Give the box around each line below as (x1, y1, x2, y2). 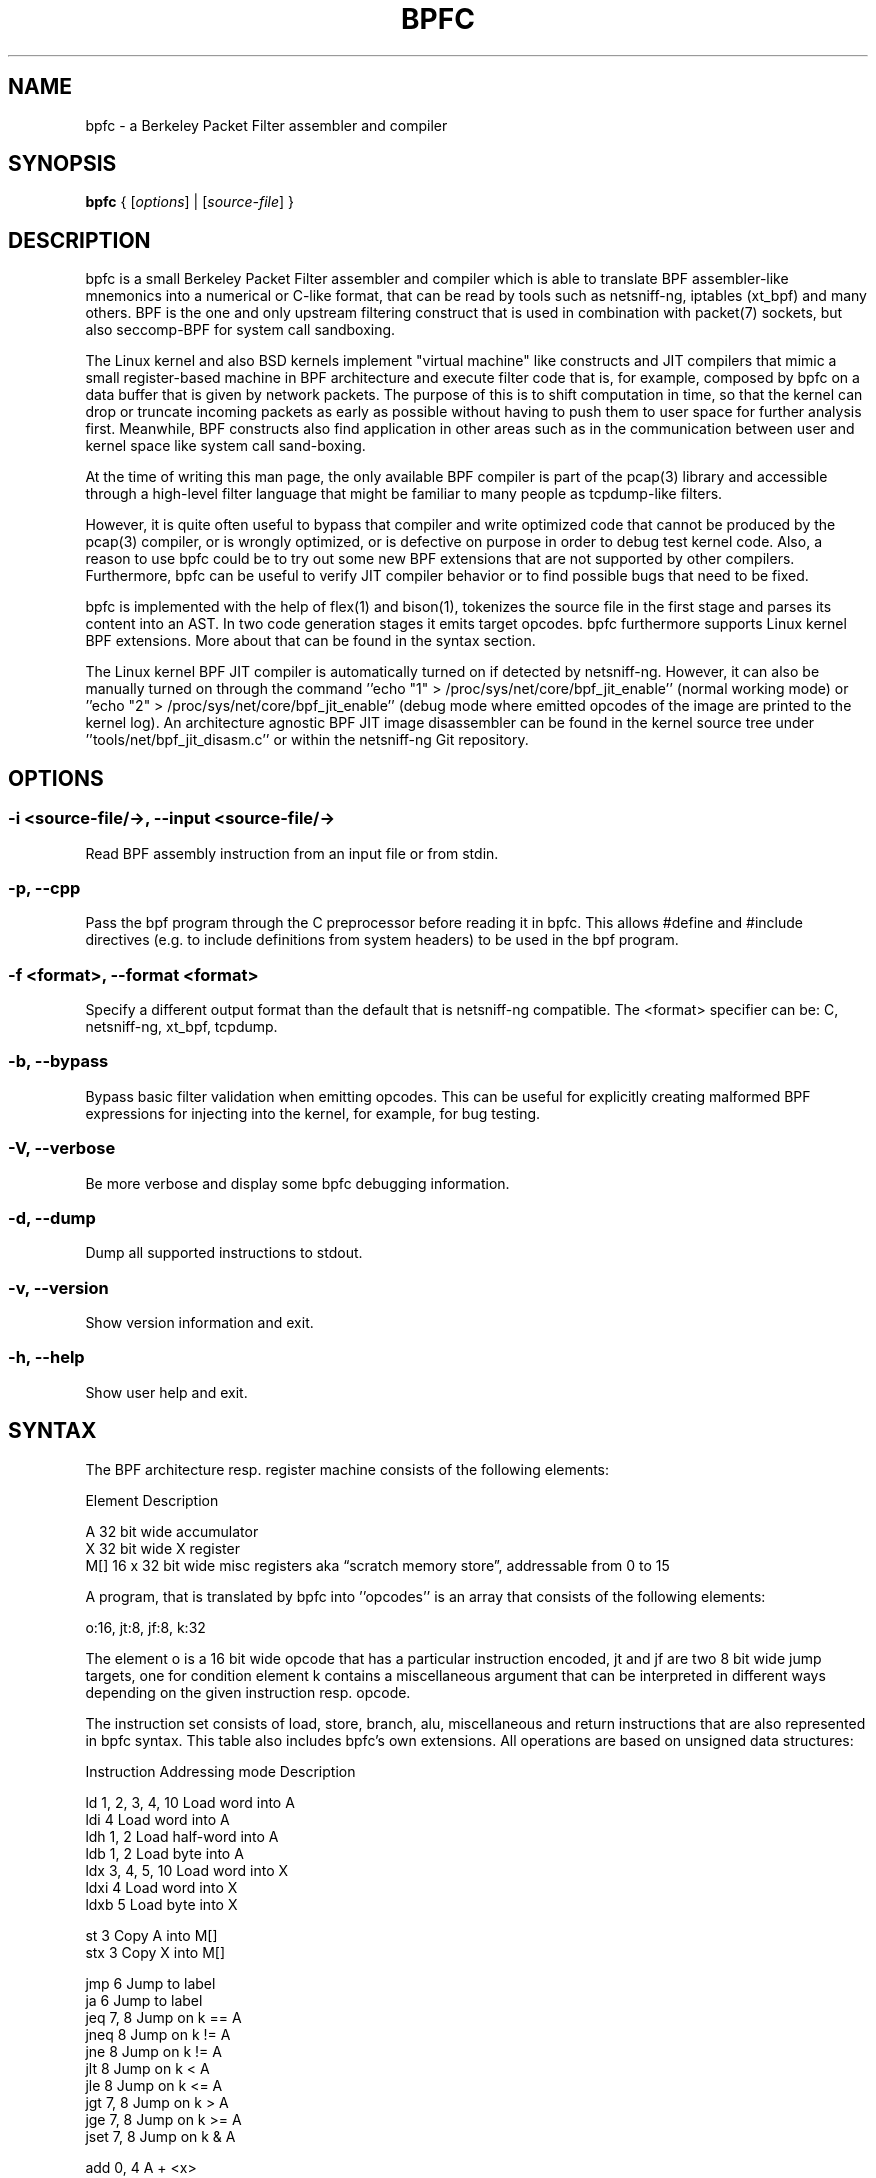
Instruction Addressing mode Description (85, 1762, 356, 1780)
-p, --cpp (8, 877, 81, 898)
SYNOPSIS (8, 151, 117, 177)
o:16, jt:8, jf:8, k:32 (85, 1618, 206, 1636)
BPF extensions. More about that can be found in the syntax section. (85, 632, 536, 650)
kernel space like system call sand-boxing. (85, 437, 366, 455)
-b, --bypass (8, 1051, 109, 1072)
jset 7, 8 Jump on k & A (85, 2127, 236, 2145)
